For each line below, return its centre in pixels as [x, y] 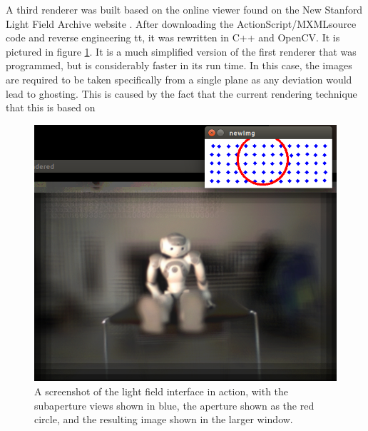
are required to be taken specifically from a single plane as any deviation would [179, 79]
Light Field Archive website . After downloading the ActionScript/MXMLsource [181, 23]
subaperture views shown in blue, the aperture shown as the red [174, 405]
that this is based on [51, 107]
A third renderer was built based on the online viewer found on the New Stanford [184, 9]
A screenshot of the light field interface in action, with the [162, 391]
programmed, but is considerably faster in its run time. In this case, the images [179, 65]
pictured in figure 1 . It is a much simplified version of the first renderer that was [181, 51]
